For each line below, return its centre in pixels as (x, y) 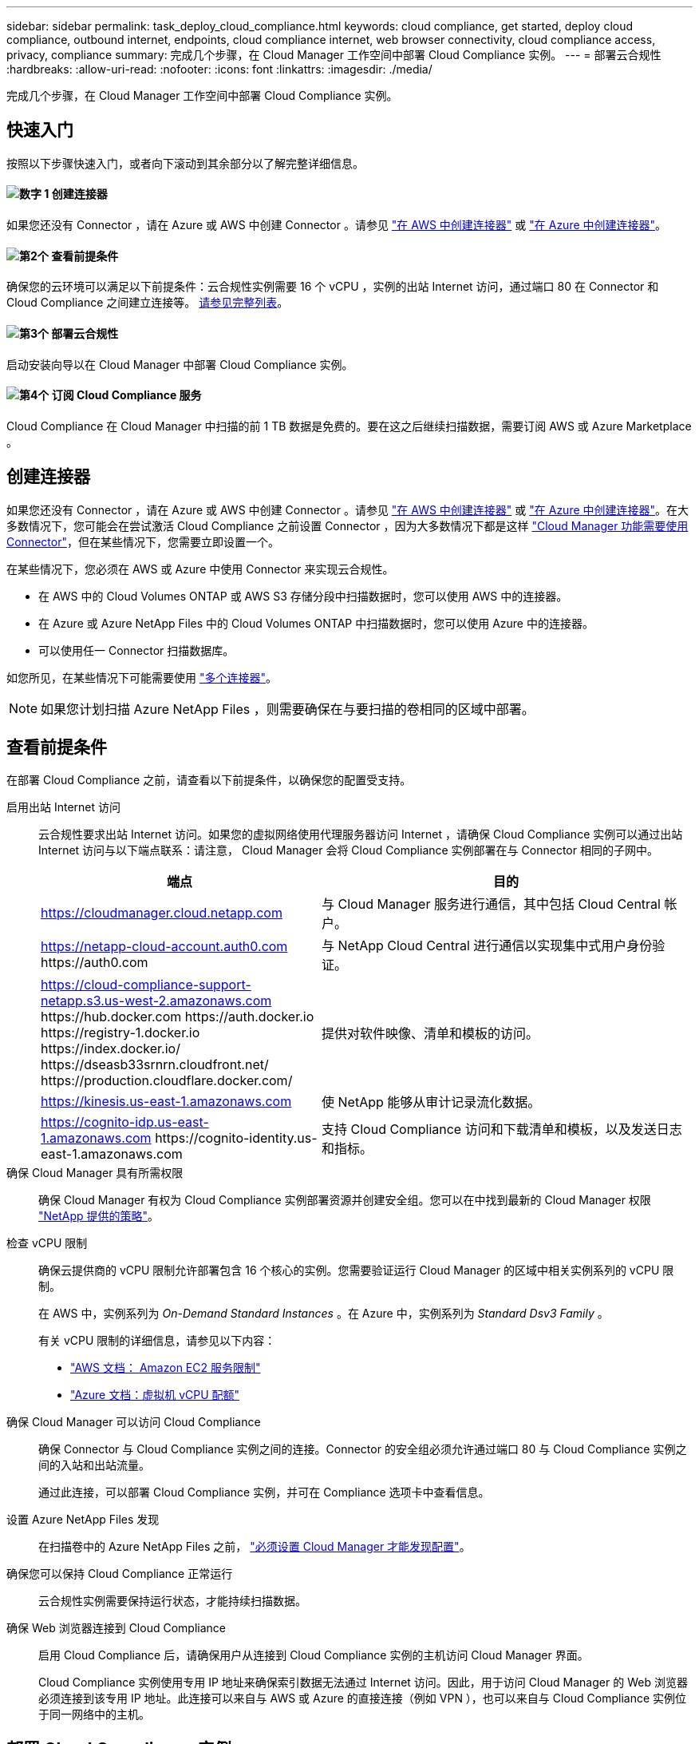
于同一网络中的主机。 (94, 1714)
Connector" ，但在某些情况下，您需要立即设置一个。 (143, 541)
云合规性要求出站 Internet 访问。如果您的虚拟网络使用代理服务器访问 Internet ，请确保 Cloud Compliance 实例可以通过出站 (361, 834)
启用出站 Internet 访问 (64, 807)
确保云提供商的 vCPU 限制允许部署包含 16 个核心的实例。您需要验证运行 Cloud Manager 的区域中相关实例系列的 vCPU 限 (356, 1270)
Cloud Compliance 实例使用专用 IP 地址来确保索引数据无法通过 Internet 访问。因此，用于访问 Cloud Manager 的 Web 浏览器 (363, 1683)
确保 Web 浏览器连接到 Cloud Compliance (116, 1628)
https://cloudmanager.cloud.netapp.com (162, 913)
